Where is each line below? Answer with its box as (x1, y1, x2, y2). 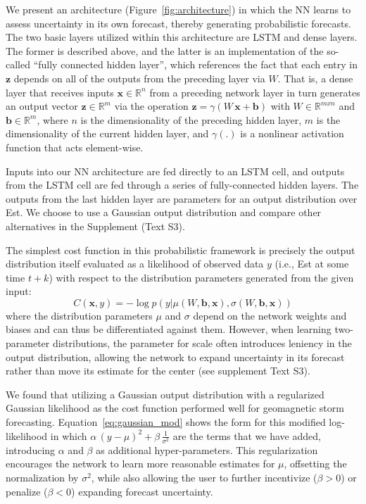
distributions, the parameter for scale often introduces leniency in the (52, 336, 352, 351)
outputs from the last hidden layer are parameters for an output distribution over (6, 191, 358, 206)
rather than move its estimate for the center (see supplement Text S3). (6, 363, 310, 378)
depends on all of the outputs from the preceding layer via (13, 70, 265, 85)
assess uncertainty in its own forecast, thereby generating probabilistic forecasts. (6, 15, 351, 30)
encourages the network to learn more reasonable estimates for (6, 456, 275, 471)
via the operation (114, 99, 189, 113)
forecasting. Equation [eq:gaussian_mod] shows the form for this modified (6, 415, 326, 429)
